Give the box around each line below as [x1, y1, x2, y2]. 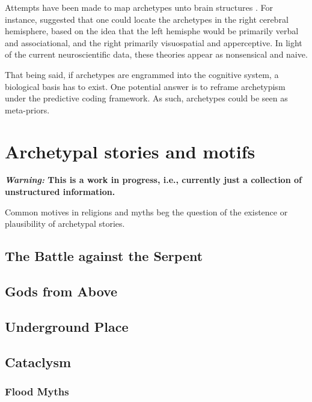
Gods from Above [5, 282, 118, 301]
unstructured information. [5, 185, 115, 198]
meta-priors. [5, 103, 50, 116]
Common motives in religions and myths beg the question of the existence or [5, 205, 288, 218]
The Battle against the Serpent [5, 247, 203, 265]
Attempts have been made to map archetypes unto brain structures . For [5, 1, 273, 13]
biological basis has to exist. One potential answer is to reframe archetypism [5, 80, 286, 92]
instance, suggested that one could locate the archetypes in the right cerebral [5, 13, 289, 25]
